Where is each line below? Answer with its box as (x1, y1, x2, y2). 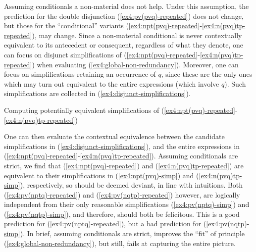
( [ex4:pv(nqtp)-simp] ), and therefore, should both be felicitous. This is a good (4, 208, 240, 219)
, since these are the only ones (161, 69, 253, 79)
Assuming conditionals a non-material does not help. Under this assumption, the (4, 1, 249, 11)
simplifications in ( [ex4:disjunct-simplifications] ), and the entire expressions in (4, 141, 240, 151)
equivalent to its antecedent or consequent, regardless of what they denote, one (4, 40, 243, 50)
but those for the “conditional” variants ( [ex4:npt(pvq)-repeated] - (4, 20, 203, 31)
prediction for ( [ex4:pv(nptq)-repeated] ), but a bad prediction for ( (4, 218, 206, 229)
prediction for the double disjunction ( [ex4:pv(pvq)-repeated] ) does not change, (4, 10, 244, 21)
